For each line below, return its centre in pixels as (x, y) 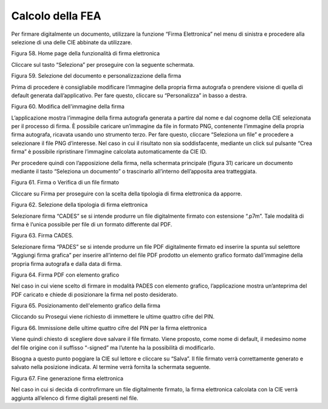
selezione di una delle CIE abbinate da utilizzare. (72, 42)
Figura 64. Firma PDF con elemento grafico (65, 275)
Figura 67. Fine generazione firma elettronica (67, 378)
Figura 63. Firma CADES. (42, 235)
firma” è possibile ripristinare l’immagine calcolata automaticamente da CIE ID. (109, 152)
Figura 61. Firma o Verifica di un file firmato (65, 183)
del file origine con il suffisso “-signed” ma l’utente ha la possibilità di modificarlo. (113, 347)
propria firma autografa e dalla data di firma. (67, 263)
